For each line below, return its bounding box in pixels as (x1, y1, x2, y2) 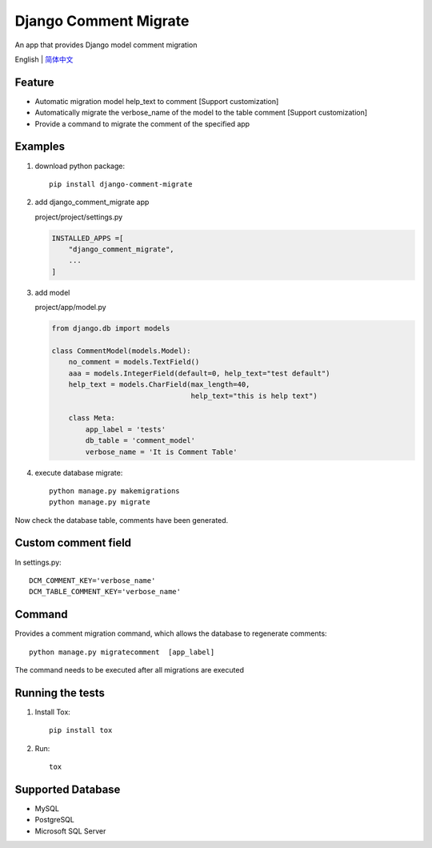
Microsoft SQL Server (34, 826, 106, 836)
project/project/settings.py (34, 212, 123, 222)
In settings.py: (14, 557, 62, 567)
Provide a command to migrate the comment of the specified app (34, 119, 250, 128)
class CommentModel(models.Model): (51, 347, 191, 356)
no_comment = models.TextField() (68, 357, 200, 367)
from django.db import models (51, 324, 170, 333)
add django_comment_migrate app (34, 197, 150, 207)
